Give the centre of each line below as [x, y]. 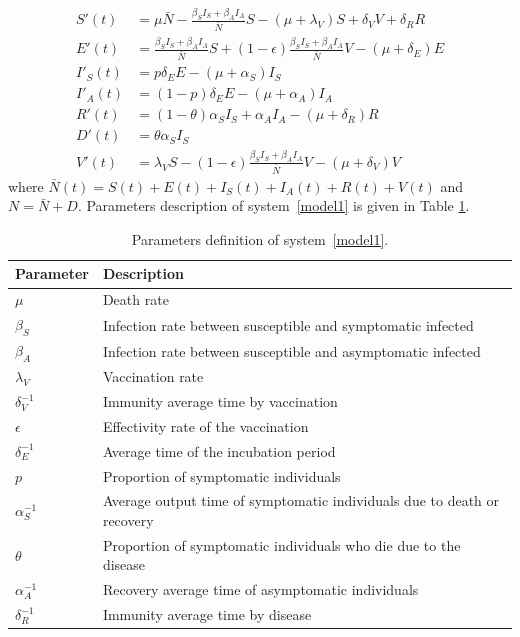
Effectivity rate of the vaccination [205, 425]
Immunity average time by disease [207, 614]
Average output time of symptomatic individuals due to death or [301, 500]
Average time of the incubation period [219, 450]
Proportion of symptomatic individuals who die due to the [281, 544]
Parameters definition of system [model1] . [260, 238]
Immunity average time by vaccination [220, 401]
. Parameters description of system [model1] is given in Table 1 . [273, 205]
